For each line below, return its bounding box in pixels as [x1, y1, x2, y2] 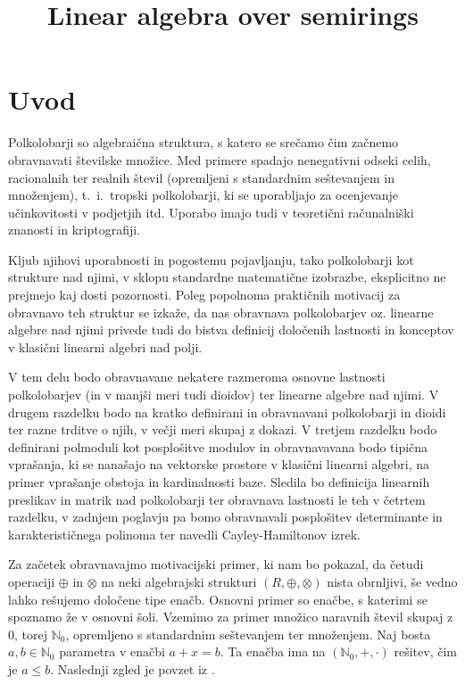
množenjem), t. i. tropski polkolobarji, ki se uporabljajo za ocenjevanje [8, 185, 399, 204]
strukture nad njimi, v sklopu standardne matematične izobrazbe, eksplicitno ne [8, 268, 446, 286]
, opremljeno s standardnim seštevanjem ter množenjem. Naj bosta [65, 624, 431, 643]
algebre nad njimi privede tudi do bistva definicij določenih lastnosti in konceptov [8, 320, 454, 339]
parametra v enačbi [59, 642, 165, 661]
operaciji [8, 572, 55, 590]
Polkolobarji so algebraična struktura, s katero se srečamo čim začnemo [8, 133, 399, 152]
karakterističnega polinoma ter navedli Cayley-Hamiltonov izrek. [8, 524, 361, 543]
